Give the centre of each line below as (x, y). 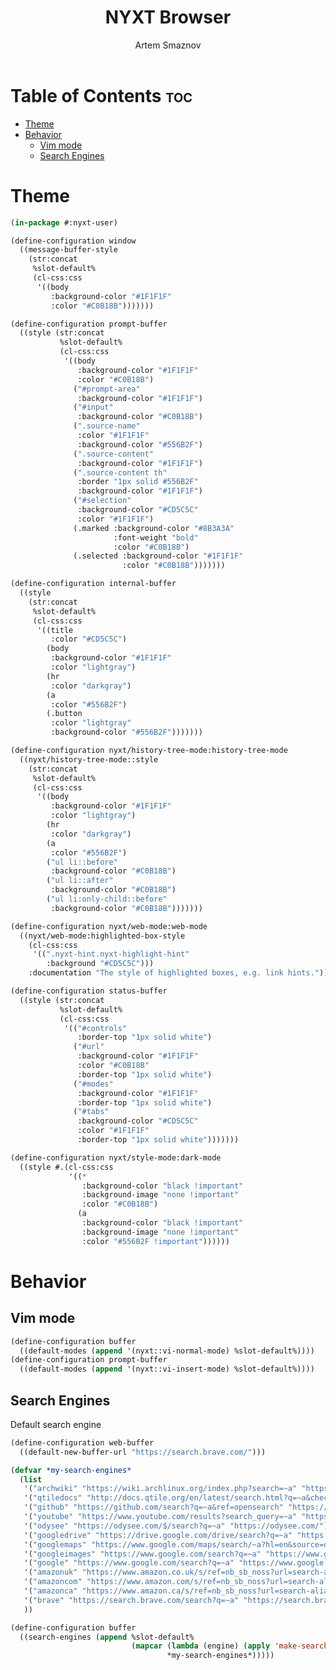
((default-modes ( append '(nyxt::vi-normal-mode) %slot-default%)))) (167, 1351)
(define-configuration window (73, 241)
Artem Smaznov (168, 45)
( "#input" (93, 407)
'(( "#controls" (95, 1028)
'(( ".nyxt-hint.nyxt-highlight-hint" (111, 954)
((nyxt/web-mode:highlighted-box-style (102, 936)
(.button (64, 714)
